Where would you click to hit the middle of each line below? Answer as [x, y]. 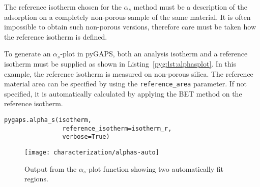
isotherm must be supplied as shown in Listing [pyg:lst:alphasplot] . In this [120, 63]
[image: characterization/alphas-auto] [92, 152]
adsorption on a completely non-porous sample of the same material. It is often [127, 17]
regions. [36, 179]
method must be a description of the [190, 7]
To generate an [27, 54]
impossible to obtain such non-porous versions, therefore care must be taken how [130, 27]
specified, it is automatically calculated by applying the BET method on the [123, 93]
